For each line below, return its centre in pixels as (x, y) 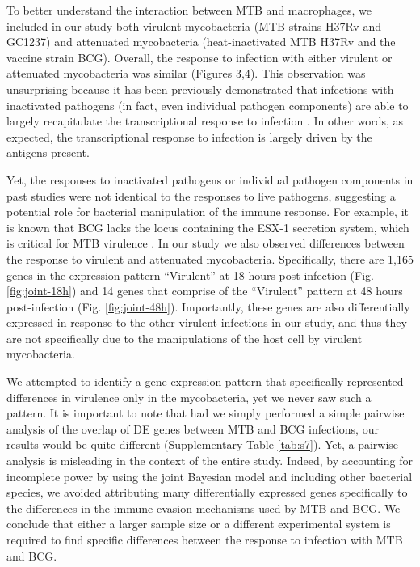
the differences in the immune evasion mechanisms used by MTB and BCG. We (204, 508)
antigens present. (48, 152)
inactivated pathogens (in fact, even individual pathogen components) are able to (208, 105)
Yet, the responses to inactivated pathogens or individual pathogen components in (210, 179)
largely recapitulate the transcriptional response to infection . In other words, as (205, 121)
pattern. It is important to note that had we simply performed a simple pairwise (206, 413)
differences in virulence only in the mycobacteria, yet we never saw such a (189, 397)
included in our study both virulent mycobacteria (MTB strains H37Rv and (194, 25)
